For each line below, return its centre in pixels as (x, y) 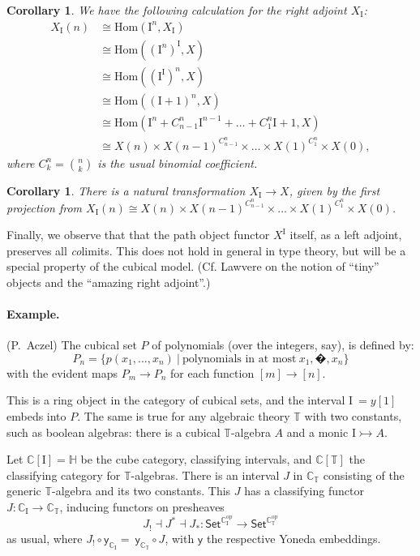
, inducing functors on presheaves (142, 507)
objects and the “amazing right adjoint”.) (109, 282)
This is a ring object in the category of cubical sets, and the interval (176, 400)
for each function (212, 372)
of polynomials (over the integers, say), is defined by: (283, 345)
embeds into (36, 416)
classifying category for (64, 475)
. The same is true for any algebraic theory (184, 416)
